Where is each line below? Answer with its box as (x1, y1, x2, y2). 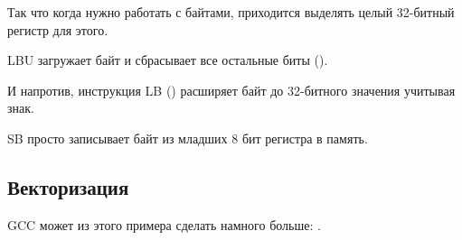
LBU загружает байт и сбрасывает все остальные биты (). (7, 51, 328, 69)
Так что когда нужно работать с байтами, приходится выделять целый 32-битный (7, 3, 455, 21)
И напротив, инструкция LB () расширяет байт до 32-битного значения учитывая (7, 80, 456, 99)
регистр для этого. (7, 20, 108, 39)
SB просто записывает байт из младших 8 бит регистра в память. (7, 128, 368, 147)
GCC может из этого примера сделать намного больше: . (7, 215, 321, 234)
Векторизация (7, 172, 129, 200)
